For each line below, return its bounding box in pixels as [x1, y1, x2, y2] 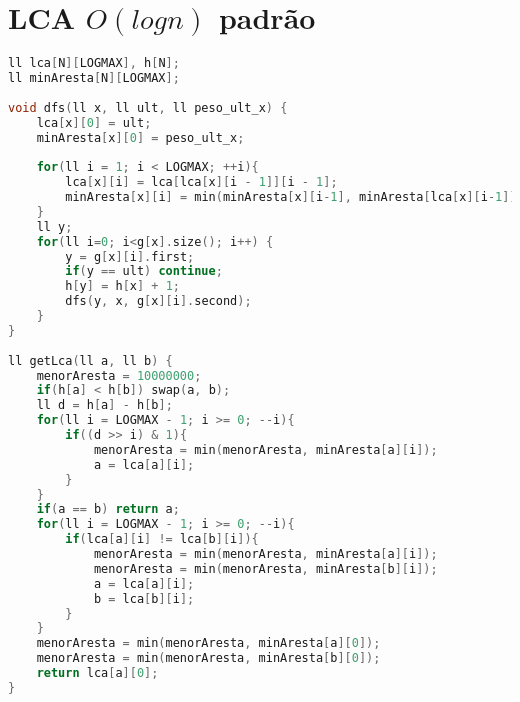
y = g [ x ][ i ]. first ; [65, 249, 195, 264]
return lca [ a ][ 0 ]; [36, 666, 159, 680]
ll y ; [36, 219, 73, 234]
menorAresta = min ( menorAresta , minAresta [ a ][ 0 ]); [36, 636, 381, 651]
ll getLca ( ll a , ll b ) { [8, 353, 173, 368]
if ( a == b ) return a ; [36, 502, 180, 517]
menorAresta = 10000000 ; [36, 368, 202, 383]
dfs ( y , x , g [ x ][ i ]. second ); [65, 294, 252, 309]
